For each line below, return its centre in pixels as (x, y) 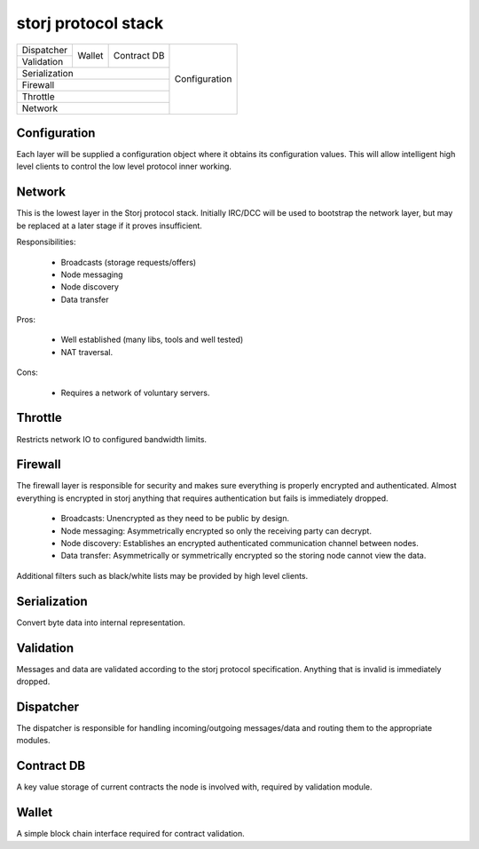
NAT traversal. (87, 352)
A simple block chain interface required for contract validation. (131, 834)
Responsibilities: (46, 242)
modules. (33, 741)
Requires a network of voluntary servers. (135, 393)
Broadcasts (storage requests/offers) (129, 262)
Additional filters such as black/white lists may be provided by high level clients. (162, 575)
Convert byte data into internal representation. (101, 623)
